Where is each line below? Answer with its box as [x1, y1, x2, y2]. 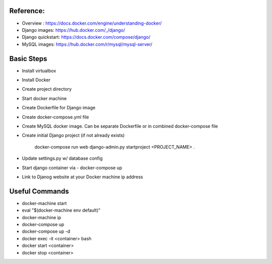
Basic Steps [9, 54, 47, 63]
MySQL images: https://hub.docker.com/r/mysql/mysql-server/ [22, 41, 153, 47]
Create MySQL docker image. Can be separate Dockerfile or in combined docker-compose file [22, 123, 219, 129]
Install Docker [22, 77, 50, 83]
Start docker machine [22, 95, 67, 101]
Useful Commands [9, 187, 69, 195]
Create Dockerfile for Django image [22, 105, 96, 111]
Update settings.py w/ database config [22, 155, 103, 161]
